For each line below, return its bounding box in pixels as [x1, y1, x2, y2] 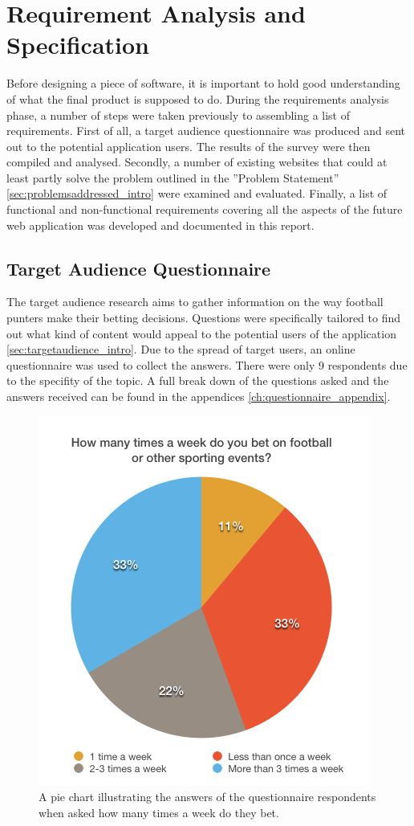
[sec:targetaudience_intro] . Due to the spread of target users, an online [6, 341, 355, 358]
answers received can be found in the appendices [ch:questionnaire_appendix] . [6, 388, 391, 405]
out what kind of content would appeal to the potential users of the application [6, 325, 396, 341]
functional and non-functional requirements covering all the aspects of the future [6, 201, 403, 218]
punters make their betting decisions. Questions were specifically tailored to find [6, 309, 401, 326]
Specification [6, 28, 149, 61]
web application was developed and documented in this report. [6, 216, 315, 233]
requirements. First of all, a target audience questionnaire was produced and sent [6, 122, 406, 139]
